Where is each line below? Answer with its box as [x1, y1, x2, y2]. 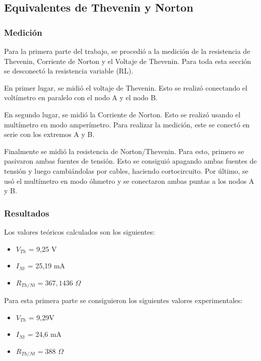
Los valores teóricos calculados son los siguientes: [4, 226, 155, 237]
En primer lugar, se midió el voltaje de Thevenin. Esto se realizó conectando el [4, 82, 247, 93]
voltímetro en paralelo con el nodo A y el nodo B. [4, 92, 158, 103]
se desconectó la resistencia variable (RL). [4, 65, 134, 76]
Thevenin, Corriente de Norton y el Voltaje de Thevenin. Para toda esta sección [4, 55, 251, 66]
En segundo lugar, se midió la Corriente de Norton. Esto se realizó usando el [4, 109, 241, 119]
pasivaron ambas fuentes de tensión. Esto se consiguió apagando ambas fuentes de [4, 156, 257, 166]
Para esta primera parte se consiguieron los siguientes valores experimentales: [4, 295, 243, 306]
